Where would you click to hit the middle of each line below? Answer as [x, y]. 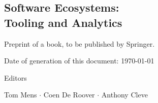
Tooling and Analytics [63, 22]
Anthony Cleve [124, 95]
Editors [15, 77]
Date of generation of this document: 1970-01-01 [79, 61]
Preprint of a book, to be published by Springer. [80, 43]
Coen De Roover [69, 95]
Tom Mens [21, 95]
